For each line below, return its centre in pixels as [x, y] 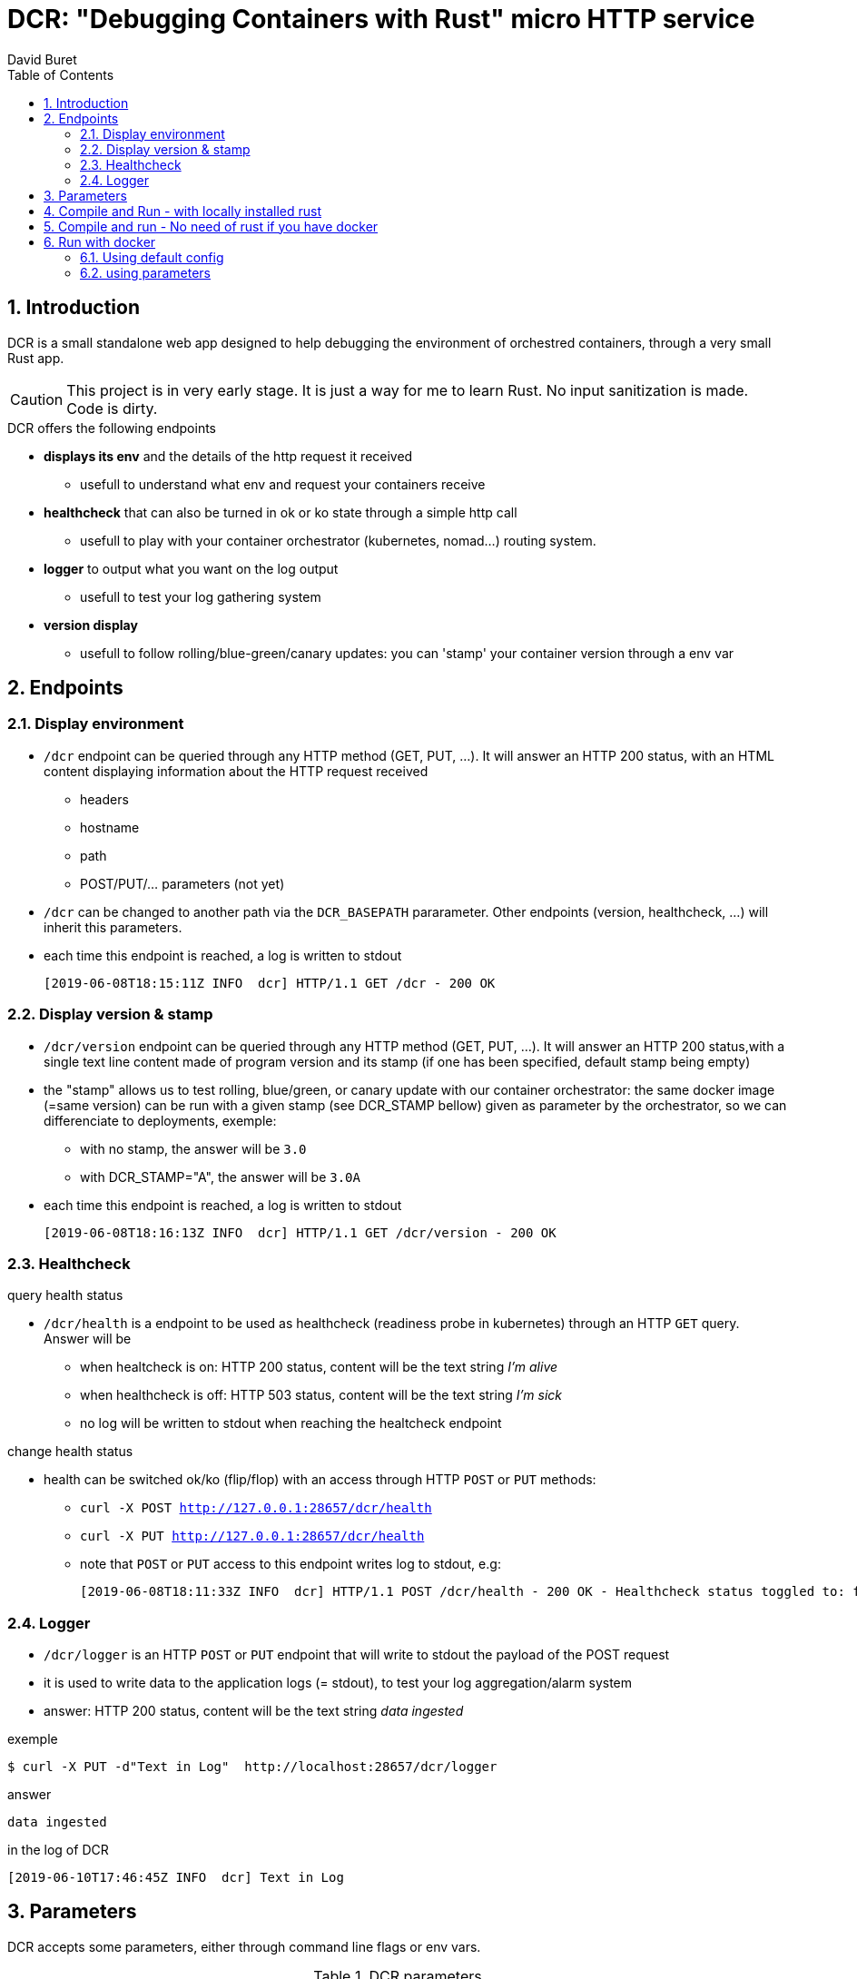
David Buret [42, 59]
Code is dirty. [112, 408]
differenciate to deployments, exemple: [160, 1120]
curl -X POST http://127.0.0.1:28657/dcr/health [256, 1508]
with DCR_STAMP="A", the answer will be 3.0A [220, 1177]
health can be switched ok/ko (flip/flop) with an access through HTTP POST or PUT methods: [320, 1480]
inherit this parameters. [113, 927]
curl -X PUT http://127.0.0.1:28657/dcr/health [252, 1536]
